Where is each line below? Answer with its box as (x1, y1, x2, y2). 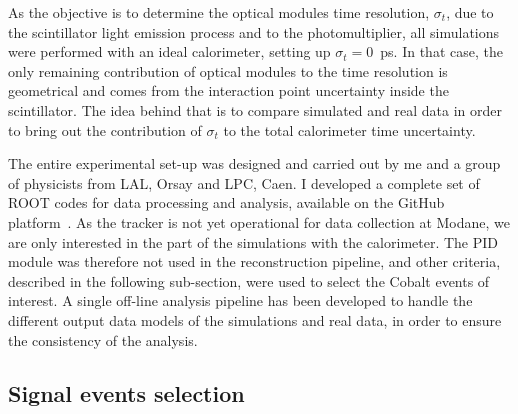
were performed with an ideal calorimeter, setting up (8, 41, 331, 62)
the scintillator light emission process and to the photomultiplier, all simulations (8, 21, 500, 42)
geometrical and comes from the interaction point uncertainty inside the (8, 80, 449, 101)
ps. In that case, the (380, 41, 503, 62)
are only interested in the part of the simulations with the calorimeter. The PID (8, 231, 499, 252)
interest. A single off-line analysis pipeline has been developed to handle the (8, 290, 473, 311)
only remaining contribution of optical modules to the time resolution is (8, 60, 448, 81)
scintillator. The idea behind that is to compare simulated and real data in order (8, 99, 502, 120)
